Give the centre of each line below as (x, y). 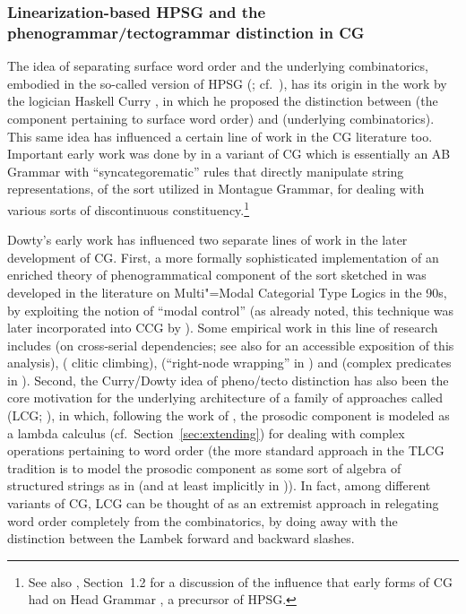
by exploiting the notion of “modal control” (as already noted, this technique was (231, 310)
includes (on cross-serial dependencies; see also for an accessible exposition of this (231, 345)
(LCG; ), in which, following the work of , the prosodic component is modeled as (229, 415)
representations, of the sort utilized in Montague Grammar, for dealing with (216, 189)
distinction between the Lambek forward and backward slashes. (181, 538)
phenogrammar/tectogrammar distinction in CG (186, 32)
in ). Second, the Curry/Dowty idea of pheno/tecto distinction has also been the (228, 380)
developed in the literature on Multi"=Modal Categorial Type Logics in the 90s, (227, 292)
